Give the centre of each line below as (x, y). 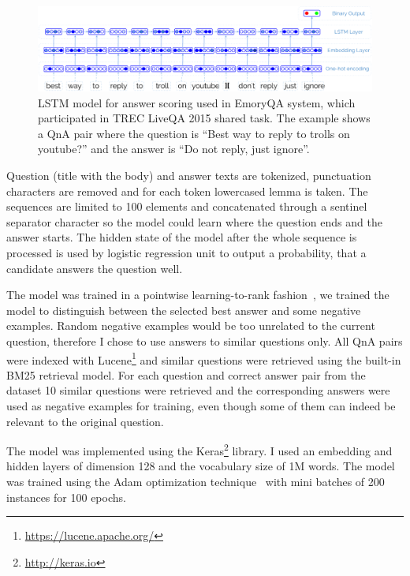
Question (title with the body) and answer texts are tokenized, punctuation (189, 176)
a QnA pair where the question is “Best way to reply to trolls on (194, 133)
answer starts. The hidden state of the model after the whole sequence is (182, 237)
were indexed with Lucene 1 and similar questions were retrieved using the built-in (204, 358)
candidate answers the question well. (95, 268)
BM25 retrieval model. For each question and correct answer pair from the (186, 374)
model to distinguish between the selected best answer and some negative (184, 310)
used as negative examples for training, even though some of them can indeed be (201, 406)
